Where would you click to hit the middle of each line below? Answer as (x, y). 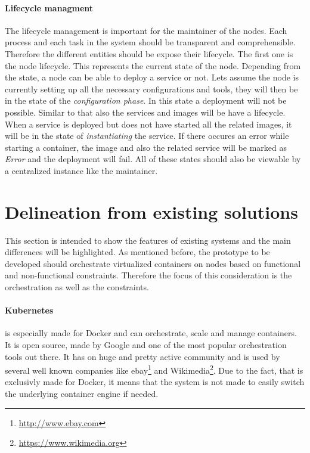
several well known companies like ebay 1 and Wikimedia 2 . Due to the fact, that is (154, 369)
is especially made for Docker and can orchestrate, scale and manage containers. (151, 333)
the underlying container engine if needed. (82, 394)
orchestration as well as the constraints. (77, 287)
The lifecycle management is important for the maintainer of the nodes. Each (146, 30)
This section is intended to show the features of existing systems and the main (148, 240)
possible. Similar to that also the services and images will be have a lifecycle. (145, 112)
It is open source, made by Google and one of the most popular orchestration (146, 345)
